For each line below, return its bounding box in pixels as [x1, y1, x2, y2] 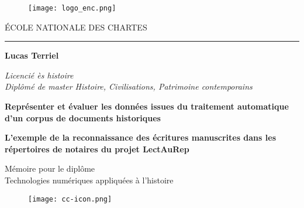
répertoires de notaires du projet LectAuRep [5, 142, 189, 155]
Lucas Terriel [5, 49, 59, 62]
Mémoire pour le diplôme [5, 162, 95, 175]
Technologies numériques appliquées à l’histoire [5, 174, 174, 186]
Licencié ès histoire [5, 69, 74, 81]
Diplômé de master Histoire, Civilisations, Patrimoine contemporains [5, 80, 253, 93]
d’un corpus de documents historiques [5, 111, 161, 124]
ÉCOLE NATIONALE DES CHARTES [5, 21, 147, 33]
